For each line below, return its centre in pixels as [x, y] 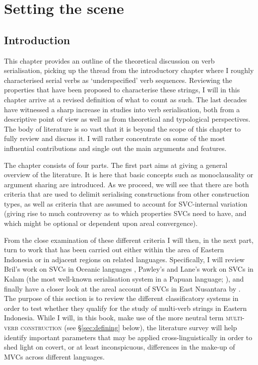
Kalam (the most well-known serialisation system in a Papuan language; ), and [124, 279]
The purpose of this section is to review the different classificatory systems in [121, 298]
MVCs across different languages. [54, 356]
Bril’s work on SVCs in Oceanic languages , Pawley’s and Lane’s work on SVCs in [129, 269]
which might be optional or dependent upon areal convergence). [101, 223]
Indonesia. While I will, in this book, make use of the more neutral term [114, 318]
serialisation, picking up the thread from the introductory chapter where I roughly [129, 70]
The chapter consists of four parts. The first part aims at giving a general [116, 165]
